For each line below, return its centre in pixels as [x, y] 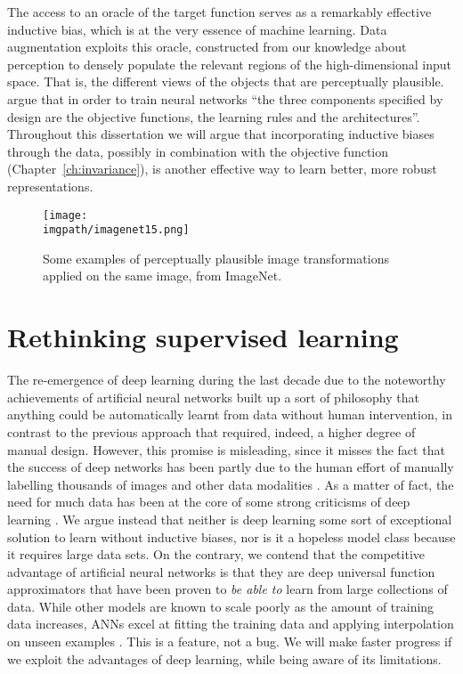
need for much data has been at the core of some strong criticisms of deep [209, 502]
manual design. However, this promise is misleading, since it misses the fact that [226, 449]
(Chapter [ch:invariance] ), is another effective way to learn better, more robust [222, 169]
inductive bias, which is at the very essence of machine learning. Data [197, 29]
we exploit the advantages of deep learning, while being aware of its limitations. [224, 658]
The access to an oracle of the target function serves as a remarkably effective [219, 12]
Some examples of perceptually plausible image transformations [216, 258]
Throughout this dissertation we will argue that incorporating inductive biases [221, 134]
